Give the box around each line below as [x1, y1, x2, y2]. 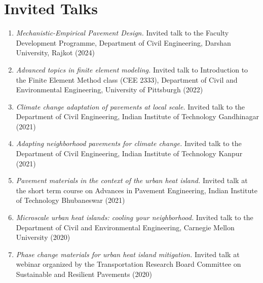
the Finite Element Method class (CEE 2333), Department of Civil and [16, 74, 238, 85]
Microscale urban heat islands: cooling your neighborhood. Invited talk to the [16, 212, 253, 223]
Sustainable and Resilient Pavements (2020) [16, 269, 152, 279]
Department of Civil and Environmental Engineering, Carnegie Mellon [16, 222, 235, 232]
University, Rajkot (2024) [16, 47, 95, 58]
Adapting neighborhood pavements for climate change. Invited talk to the [16, 138, 242, 149]
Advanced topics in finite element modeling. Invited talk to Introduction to [16, 64, 248, 75]
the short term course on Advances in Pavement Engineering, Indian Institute [16, 185, 257, 195]
